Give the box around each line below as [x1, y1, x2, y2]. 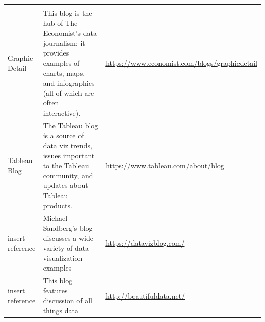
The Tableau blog [43, 120, 98, 130]
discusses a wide [43, 232, 93, 243]
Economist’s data [43, 28, 97, 38]
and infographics [43, 77, 95, 88]
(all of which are [43, 87, 94, 98]
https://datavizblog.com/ [105, 237, 185, 248]
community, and [43, 170, 93, 180]
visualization [43, 252, 83, 263]
